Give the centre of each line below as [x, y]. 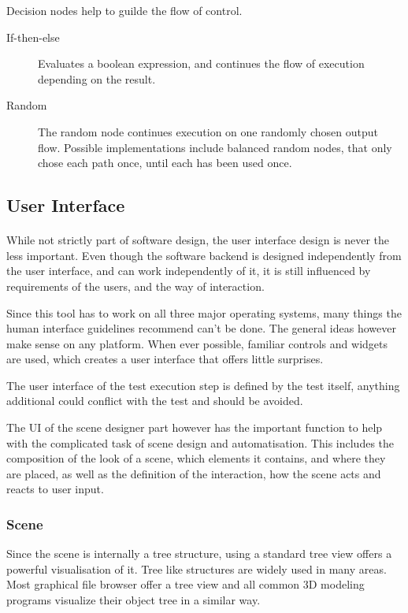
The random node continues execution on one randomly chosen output [208, 131]
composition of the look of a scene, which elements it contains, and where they [196, 458]
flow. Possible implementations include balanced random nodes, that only [215, 147]
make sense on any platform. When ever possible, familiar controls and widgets [197, 343]
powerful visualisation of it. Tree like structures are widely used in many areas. [197, 568]
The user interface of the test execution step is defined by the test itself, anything [203, 385]
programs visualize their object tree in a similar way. [134, 600]
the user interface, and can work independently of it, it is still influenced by [189, 271]
